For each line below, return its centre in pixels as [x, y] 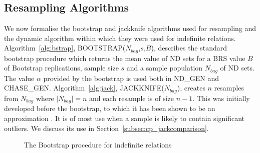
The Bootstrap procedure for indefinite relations [98, 145]
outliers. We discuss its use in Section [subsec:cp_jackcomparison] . [106, 128]
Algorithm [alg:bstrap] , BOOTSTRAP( [65, 48]
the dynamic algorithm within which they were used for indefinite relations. [120, 38]
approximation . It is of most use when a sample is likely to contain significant [124, 118]
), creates [191, 88]
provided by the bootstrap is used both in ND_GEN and [131, 78]
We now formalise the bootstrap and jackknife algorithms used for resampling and [130, 28]
